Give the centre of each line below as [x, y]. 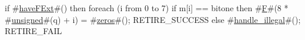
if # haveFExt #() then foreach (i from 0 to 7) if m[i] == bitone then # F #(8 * [147, 8]
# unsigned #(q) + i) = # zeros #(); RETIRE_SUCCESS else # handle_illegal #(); [153, 19]
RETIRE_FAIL [33, 31]
